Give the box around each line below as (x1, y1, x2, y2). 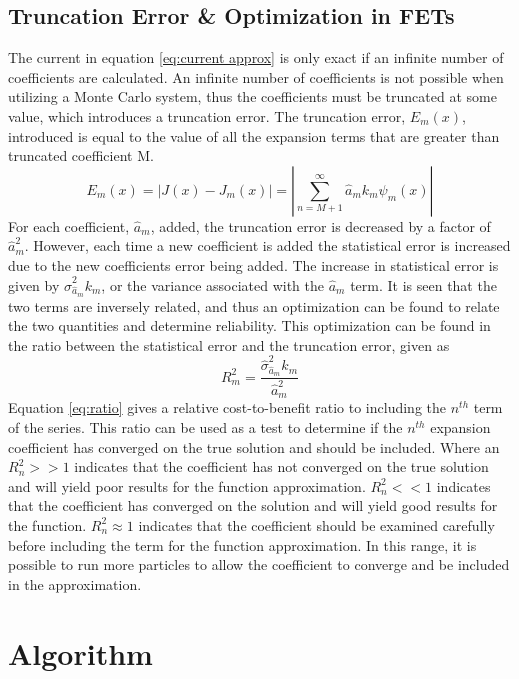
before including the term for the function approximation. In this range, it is (8, 534, 477, 555)
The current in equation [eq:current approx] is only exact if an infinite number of (8, 47, 504, 68)
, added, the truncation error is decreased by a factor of (150, 215, 491, 236)
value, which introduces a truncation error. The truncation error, (8, 105, 406, 126)
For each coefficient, (8, 215, 130, 236)
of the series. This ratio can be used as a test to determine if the (8, 417, 403, 437)
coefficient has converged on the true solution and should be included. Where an (8, 436, 500, 457)
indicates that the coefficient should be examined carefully (138, 514, 495, 535)
